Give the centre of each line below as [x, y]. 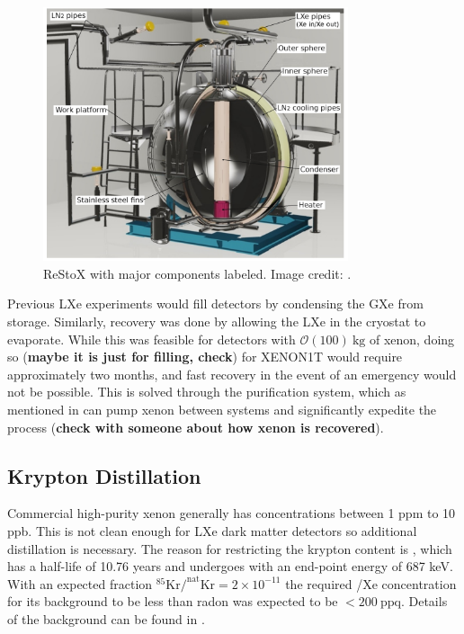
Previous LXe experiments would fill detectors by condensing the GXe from [215, 304]
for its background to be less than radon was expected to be [173, 601]
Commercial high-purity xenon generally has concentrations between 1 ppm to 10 [232, 513]
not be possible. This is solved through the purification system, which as [207, 392]
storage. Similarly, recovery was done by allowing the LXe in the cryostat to [217, 321]
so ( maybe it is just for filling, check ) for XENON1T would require [205, 357]
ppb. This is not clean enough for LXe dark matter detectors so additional [212, 530]
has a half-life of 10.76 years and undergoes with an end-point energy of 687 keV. [230, 566]
